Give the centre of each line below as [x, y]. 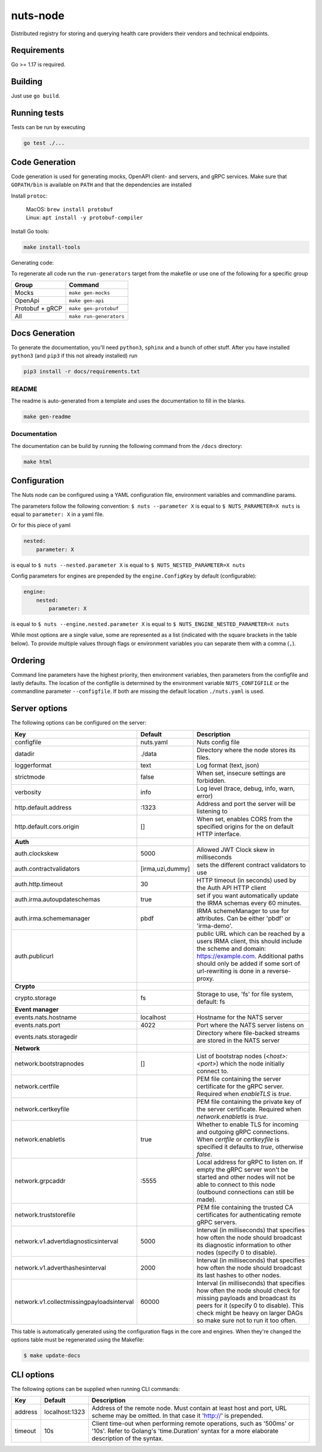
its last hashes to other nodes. [239, 1275]
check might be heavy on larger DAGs [250, 1313]
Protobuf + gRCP [38, 309]
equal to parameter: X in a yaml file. [58, 514]
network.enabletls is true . [232, 1116]
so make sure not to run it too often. [247, 1320]
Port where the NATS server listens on [250, 1025]
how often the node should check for [248, 1290]
